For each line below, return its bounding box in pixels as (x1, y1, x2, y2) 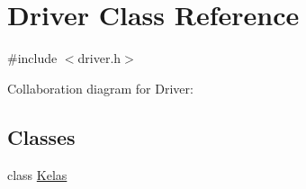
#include (7, 49, 58, 67)
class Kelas (7, 165, 67, 184)
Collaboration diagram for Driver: (7, 78, 193, 97)
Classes (7, 122, 76, 150)
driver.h (77, 49, 121, 67)
